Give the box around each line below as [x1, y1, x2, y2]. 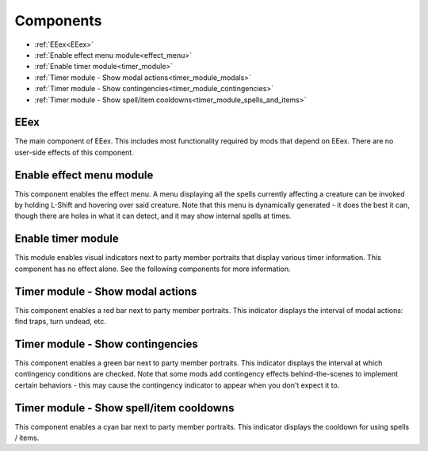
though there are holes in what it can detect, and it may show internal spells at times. [14, 211, 292, 221]
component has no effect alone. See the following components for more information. [14, 264, 291, 273]
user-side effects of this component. [14, 147, 134, 157]
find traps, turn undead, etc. [14, 317, 107, 327]
